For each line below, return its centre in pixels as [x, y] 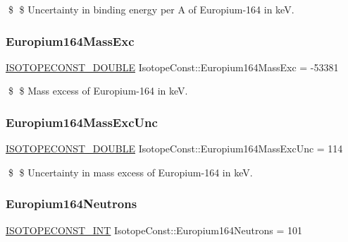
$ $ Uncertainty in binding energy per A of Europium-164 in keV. [151, 9]
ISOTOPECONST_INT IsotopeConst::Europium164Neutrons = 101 [154, 230]
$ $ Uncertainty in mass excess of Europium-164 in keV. [130, 172]
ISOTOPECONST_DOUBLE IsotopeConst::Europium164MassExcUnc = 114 [174, 149]
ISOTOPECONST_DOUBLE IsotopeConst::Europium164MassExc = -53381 [172, 67]
